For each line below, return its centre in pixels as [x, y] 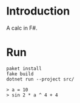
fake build [20, 74]
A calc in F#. [22, 28]
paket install [24, 68]
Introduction [38, 11]
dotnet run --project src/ [40, 79]
